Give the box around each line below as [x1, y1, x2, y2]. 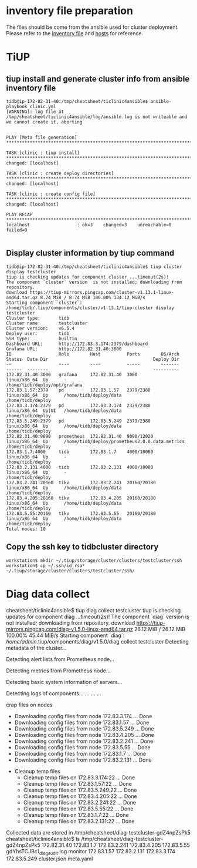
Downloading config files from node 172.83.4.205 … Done [14, 731, 154, 738]
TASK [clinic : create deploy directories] [6, 170, 114, 176]
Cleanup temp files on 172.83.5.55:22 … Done [23, 805, 134, 812]
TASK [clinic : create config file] [6, 191, 96, 197]
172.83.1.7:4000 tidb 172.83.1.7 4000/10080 [6, 448, 154, 455]
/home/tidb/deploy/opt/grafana [6, 382, 83, 388]
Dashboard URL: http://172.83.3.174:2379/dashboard [6, 341, 148, 347]
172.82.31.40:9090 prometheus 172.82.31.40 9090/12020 [6, 433, 154, 439]
